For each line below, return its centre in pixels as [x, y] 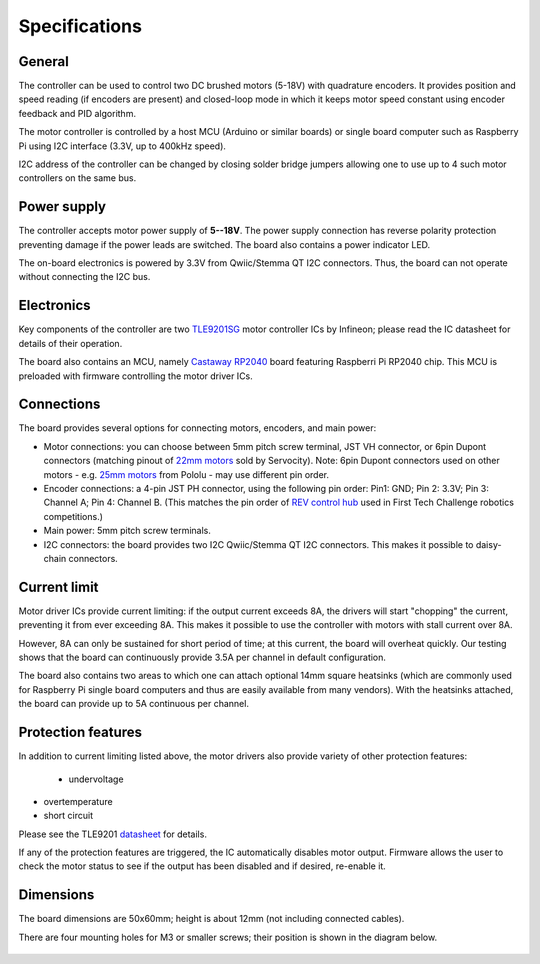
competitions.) [73, 516]
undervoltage [96, 779]
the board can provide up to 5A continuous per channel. [134, 704]
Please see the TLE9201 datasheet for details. [112, 834]
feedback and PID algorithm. [77, 113]
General [44, 61]
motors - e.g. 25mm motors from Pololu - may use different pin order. [186, 474]
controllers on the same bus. [77, 178]
